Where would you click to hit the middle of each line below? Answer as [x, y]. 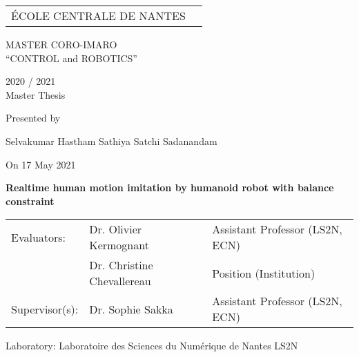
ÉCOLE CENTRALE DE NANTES [98, 16]
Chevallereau [120, 281]
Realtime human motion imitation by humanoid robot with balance [170, 187]
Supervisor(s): [45, 309]
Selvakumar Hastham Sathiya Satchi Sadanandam [111, 141]
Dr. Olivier [116, 229]
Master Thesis [36, 94]
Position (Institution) [264, 273]
